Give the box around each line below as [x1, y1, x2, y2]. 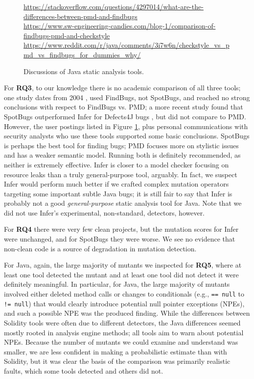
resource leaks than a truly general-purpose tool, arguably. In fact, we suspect [4, 169, 237, 179]
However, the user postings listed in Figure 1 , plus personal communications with [4, 121, 248, 131]
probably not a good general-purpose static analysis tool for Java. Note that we [4, 198, 242, 208]
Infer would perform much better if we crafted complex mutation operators [4, 179, 229, 189]
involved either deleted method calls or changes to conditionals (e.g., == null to [4, 289, 245, 299]
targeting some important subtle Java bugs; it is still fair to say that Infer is [4, 188, 232, 198]
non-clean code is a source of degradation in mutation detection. [4, 243, 197, 253]
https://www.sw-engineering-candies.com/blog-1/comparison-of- [23, 21, 216, 31]
